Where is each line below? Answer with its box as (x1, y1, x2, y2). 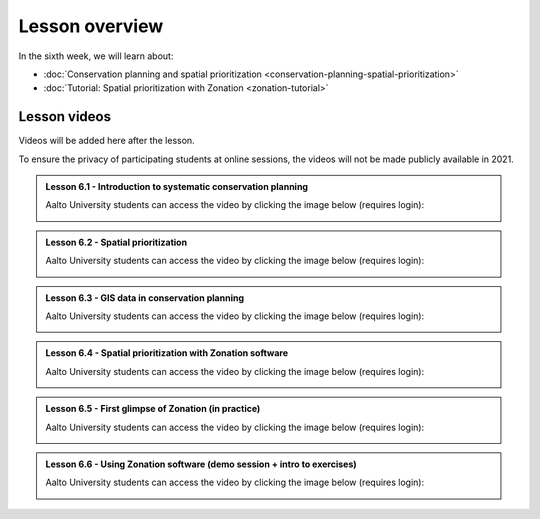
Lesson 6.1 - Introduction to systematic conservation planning (45, 181, 309, 193)
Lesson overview (18, 15, 164, 37)
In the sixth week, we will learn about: (18, 50, 174, 62)
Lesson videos (18, 108, 112, 125)
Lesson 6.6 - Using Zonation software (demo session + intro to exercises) (45, 458, 357, 470)
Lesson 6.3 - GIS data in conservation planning (45, 291, 245, 304)
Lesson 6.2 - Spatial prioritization (45, 236, 188, 248)
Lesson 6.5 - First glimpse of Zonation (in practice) (45, 403, 261, 415)
